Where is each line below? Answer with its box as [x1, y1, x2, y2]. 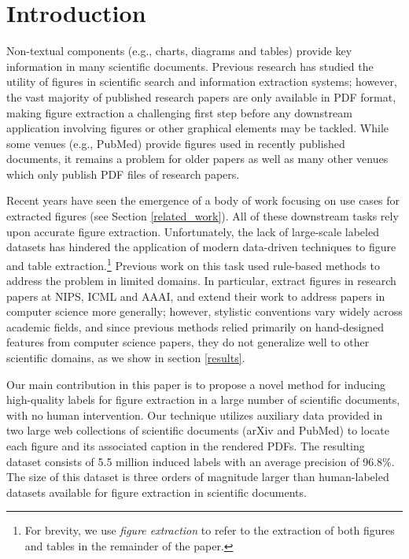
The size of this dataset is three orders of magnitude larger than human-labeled [6, 468, 389, 485]
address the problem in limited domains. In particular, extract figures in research [6, 272, 396, 289]
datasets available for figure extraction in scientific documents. [6, 483, 307, 500]
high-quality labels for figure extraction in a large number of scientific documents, [6, 391, 400, 408]
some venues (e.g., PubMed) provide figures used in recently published [6, 135, 345, 151]
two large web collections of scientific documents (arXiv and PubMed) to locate [6, 422, 389, 439]
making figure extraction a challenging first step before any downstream [6, 104, 352, 120]
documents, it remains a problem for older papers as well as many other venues [6, 150, 389, 167]
